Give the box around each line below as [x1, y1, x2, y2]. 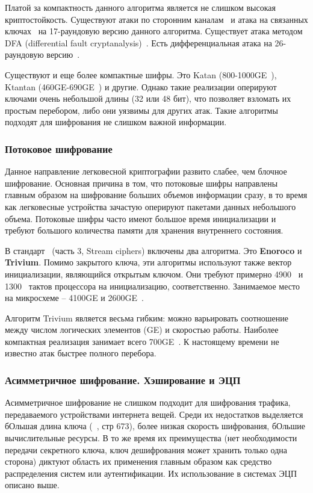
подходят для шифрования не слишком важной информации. [5, 116, 227, 128]
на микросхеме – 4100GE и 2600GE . [5, 291, 144, 304]
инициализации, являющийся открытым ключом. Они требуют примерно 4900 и [5, 267, 303, 280]
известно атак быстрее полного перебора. [5, 347, 156, 359]
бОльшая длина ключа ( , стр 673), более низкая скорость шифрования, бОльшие [5, 420, 305, 432]
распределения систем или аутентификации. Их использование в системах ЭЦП [5, 467, 297, 479]
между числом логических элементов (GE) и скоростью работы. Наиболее [5, 323, 279, 336]
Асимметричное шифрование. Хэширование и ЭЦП [5, 372, 241, 387]
